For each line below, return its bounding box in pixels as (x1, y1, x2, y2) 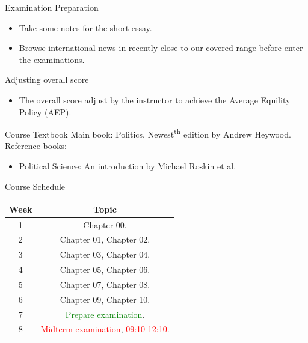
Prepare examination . (65, 308, 145, 320)
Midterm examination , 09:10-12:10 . (40, 323, 170, 335)
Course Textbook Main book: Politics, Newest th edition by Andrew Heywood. (5, 126, 291, 140)
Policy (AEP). (19, 105, 72, 118)
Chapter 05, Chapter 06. (60, 263, 150, 276)
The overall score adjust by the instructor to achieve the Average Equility (19, 93, 291, 106)
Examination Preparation (5, 1, 99, 13)
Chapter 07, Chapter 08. (60, 278, 150, 290)
